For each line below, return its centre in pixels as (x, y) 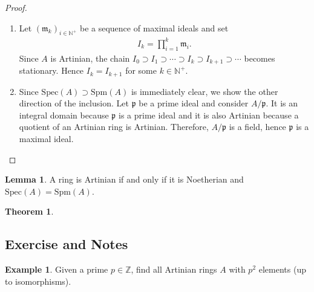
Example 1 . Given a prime (57, 269)
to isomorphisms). (38, 281)
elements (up (282, 269)
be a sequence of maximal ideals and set (154, 28)
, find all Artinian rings (174, 269)
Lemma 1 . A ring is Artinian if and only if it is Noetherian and (124, 179)
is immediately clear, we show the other (204, 91)
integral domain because (64, 115)
